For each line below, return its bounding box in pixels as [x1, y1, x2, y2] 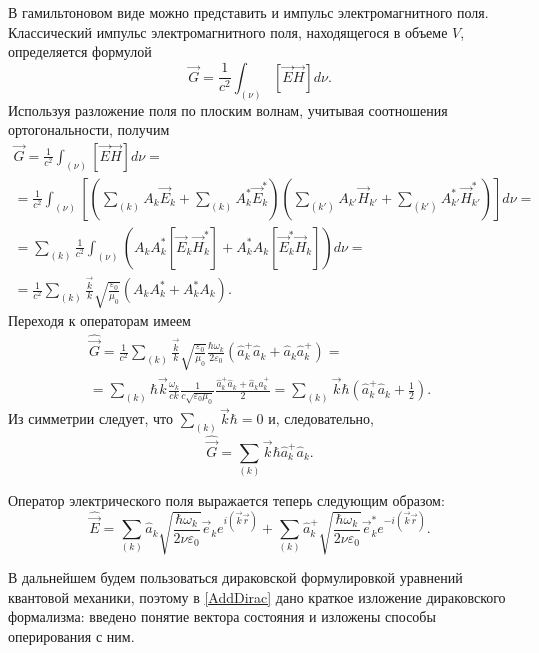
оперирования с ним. [8, 625, 135, 646]
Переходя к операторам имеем [8, 310, 191, 331]
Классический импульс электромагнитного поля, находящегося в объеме [8, 21, 448, 42]
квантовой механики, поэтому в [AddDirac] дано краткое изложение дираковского [8, 586, 506, 607]
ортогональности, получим [8, 119, 170, 140]
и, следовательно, [268, 408, 374, 429]
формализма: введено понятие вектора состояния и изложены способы [8, 606, 436, 627]
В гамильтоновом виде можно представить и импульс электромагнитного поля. [8, 2, 489, 22]
